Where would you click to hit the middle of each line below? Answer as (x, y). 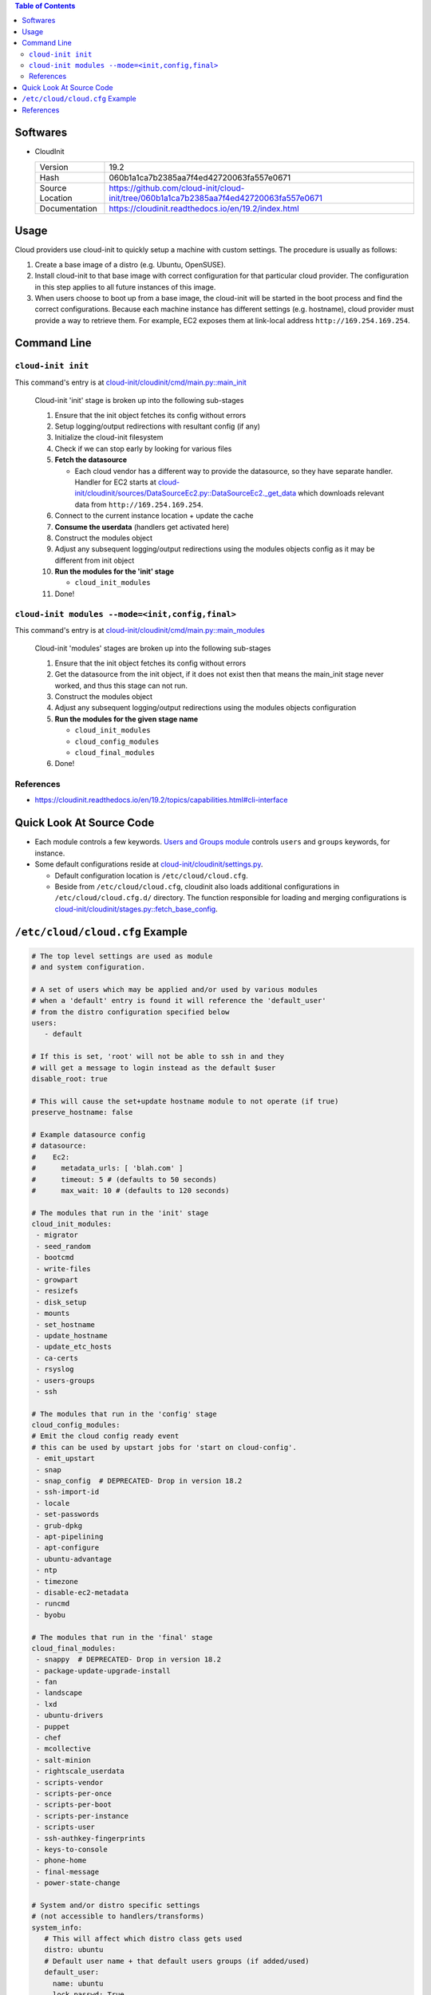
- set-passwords (68, 1515)
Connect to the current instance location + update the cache (154, 516)
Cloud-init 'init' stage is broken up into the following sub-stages (139, 401)
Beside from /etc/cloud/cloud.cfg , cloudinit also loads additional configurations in (197, 887)
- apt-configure (68, 1548)
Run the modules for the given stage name (127, 719)
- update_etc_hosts (74, 1347)
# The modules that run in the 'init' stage (120, 1213)
